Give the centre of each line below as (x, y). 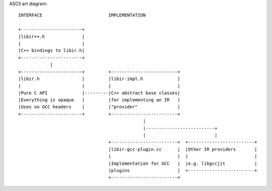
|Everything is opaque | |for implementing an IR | (99, 100)
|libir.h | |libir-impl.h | (99, 79)
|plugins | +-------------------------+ (183, 170)
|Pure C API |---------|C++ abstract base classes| (99, 93)
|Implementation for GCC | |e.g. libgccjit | (183, 163)
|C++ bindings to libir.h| (52, 51)
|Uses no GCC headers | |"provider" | (99, 107)
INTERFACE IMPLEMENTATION (82, 15)
